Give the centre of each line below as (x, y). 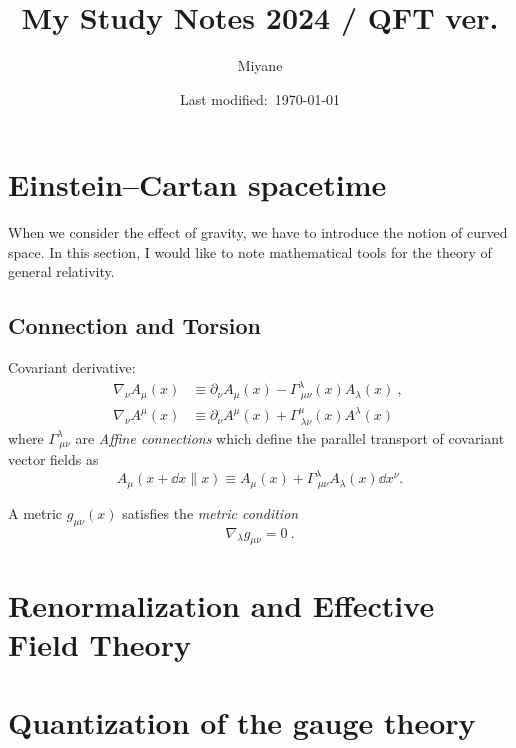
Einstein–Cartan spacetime (197, 184)
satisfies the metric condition (210, 512)
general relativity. (61, 271)
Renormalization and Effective (221, 604)
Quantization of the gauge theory (242, 722)
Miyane (260, 65)
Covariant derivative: (72, 367)
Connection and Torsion (134, 325)
